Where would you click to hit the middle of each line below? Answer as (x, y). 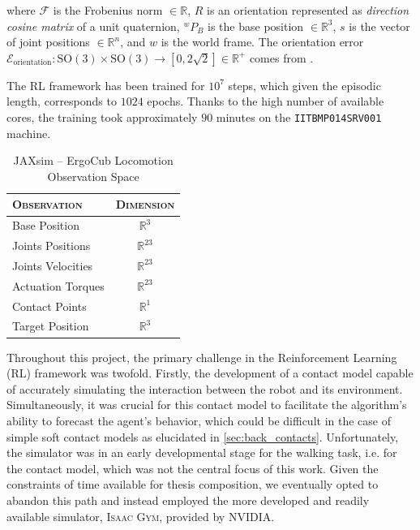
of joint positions (48, 42)
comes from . (281, 57)
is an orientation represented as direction (308, 10)
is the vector (379, 26)
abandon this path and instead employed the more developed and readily (188, 500)
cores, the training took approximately (102, 116)
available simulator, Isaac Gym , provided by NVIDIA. (141, 516)
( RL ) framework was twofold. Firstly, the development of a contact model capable (210, 373)
